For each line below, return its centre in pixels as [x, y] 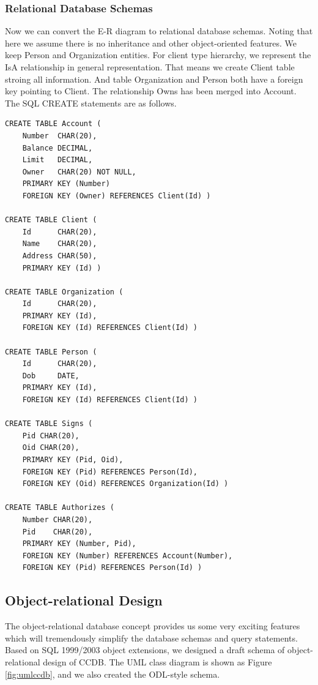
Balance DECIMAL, [57, 148]
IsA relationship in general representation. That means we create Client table [150, 67]
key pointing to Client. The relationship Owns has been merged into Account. [151, 91]
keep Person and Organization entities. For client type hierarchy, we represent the [158, 55]
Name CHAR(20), [60, 244]
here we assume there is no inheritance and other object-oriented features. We [151, 43]
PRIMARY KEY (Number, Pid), [79, 544]
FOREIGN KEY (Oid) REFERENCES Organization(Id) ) [125, 484]
